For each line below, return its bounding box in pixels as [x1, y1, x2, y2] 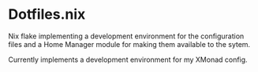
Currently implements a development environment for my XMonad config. [8, 55, 248, 64]
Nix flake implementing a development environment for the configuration [8, 31, 245, 41]
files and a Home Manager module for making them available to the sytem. [8, 39, 251, 49]
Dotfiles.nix [8, 5, 86, 23]
